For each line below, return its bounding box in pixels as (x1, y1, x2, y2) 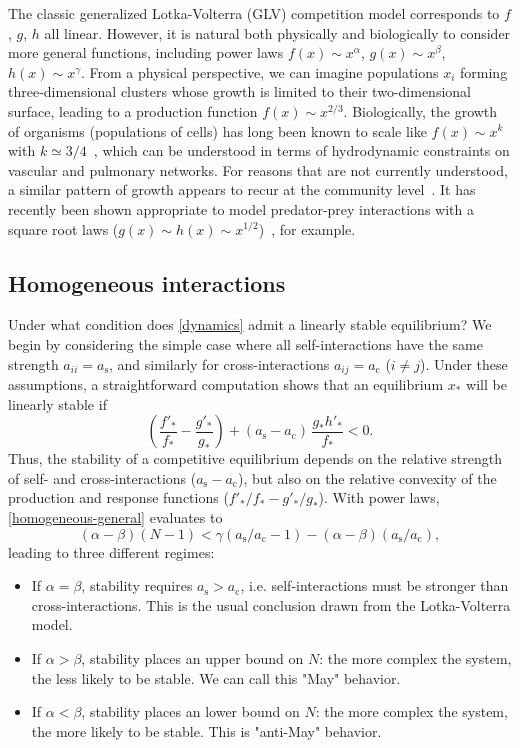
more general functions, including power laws (8, 42, 284, 63)
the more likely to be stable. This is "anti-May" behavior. (31, 720, 382, 741)
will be (466, 373, 507, 394)
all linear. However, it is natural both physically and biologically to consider (44, 22, 511, 43)
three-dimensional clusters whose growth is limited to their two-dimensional (8, 81, 471, 102)
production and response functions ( (8, 487, 229, 508)
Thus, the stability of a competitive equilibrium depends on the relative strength (8, 448, 502, 469)
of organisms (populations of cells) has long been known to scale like (8, 120, 427, 141)
